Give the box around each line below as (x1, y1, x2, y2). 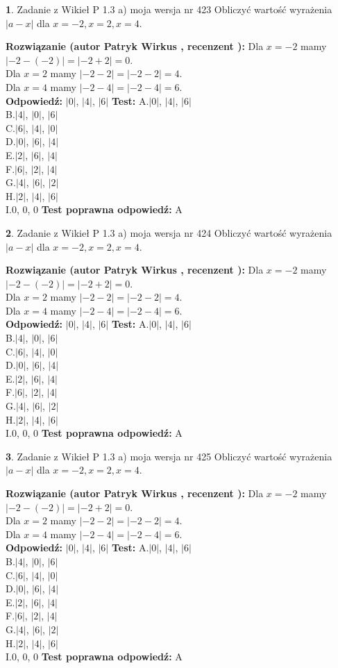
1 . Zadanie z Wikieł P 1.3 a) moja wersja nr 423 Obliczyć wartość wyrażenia (6, 2, 332, 16)
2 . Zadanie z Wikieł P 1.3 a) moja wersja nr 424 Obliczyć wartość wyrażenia (6, 225, 332, 240)
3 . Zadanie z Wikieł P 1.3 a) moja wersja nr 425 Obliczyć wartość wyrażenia (6, 449, 332, 463)
